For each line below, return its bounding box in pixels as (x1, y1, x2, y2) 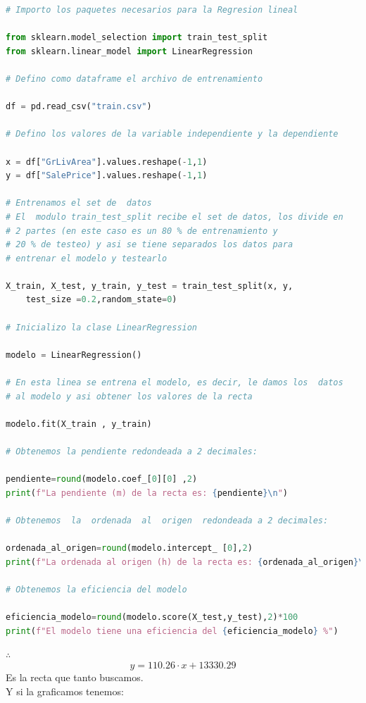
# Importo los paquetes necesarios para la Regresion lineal (6, 5, 298, 15)
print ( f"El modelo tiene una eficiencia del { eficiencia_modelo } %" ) (6, 626, 339, 636)
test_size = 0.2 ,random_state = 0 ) (25, 294, 177, 305)
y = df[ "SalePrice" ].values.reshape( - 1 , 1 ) (6, 170, 208, 181)
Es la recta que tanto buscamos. (6, 669, 144, 684)
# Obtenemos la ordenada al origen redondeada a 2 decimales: (6, 515, 329, 525)
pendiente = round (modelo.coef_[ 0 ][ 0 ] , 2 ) (6, 474, 198, 485)
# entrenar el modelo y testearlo (6, 253, 168, 263)
